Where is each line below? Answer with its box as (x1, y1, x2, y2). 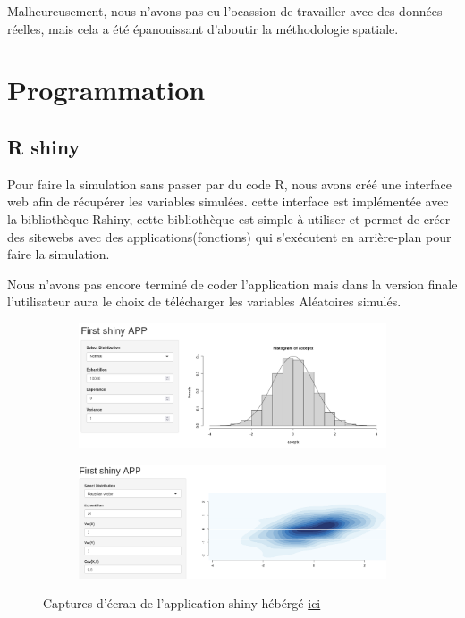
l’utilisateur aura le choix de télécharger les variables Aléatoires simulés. (7, 292, 402, 311)
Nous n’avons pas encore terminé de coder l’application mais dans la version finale (7, 274, 458, 293)
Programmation (7, 71, 206, 108)
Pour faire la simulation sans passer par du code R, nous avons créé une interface (7, 174, 452, 193)
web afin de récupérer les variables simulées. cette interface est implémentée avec (7, 192, 449, 211)
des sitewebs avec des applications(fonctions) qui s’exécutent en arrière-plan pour (7, 227, 452, 246)
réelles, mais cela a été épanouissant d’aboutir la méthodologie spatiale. (7, 19, 399, 38)
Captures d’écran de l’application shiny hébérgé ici (43, 594, 321, 613)
